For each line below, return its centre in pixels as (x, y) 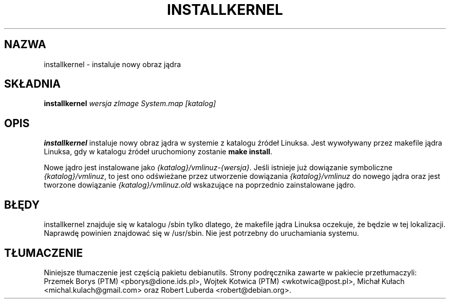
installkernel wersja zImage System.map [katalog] (130, 104)
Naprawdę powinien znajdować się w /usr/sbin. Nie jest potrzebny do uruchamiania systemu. (201, 233)
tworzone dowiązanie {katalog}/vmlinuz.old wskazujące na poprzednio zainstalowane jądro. (200, 185)
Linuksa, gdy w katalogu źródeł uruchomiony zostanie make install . (158, 152)
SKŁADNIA (32, 84)
